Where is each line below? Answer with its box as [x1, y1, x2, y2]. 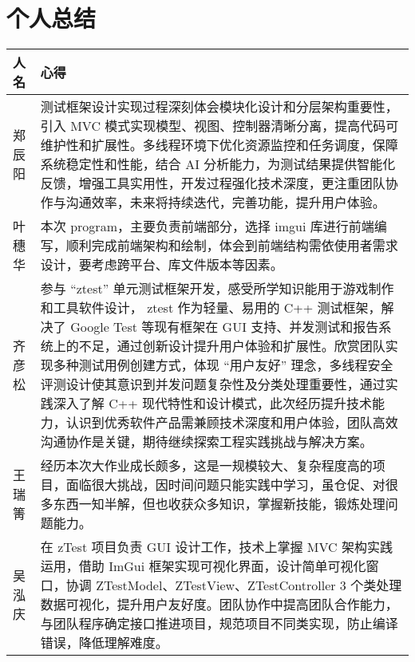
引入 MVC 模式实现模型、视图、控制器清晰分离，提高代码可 [40, 116, 399, 136]
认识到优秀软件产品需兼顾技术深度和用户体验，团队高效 [65, 413, 398, 432]
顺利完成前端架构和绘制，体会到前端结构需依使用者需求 [65, 236, 398, 255]
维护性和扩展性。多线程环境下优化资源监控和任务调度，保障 [40, 136, 398, 155]
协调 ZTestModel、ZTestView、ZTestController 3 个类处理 [65, 576, 402, 595]
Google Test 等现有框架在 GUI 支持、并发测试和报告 [70, 317, 379, 337]
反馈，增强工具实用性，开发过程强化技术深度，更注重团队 [40, 174, 385, 193]
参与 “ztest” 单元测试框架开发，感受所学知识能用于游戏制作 [40, 279, 394, 298]
